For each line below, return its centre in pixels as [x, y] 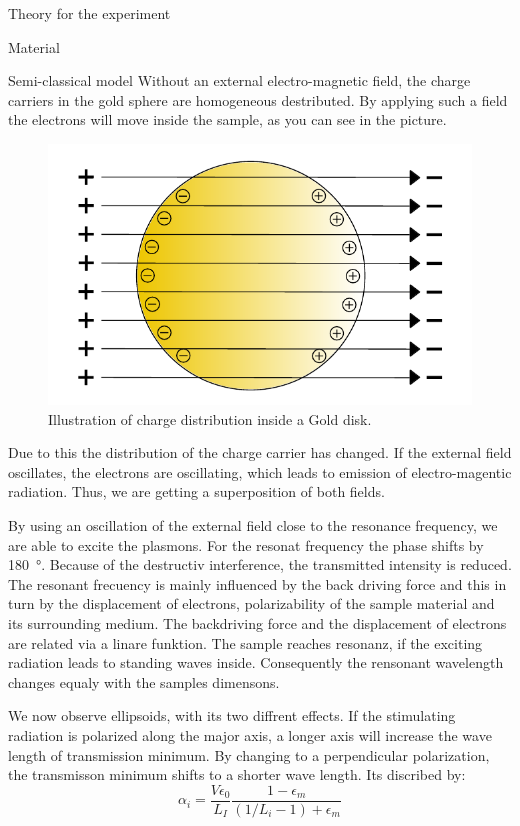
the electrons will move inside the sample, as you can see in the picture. [227, 119]
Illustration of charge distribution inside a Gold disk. [210, 418]
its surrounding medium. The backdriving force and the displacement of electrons [257, 622]
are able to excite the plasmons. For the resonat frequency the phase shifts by [246, 544]
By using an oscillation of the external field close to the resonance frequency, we [253, 525]
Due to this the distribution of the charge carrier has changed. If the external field [260, 452]
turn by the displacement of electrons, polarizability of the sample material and [251, 603]
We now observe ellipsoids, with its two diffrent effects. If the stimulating [232, 715]
